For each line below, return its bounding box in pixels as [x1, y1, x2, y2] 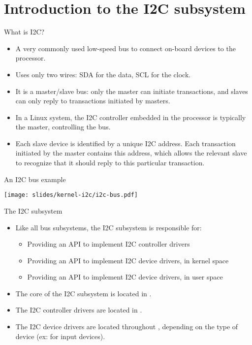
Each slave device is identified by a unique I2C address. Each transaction [15, 138, 236, 148]
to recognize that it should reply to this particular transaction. [15, 157, 205, 168]
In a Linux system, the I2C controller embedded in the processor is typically [15, 112, 246, 122]
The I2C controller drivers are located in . [15, 305, 142, 315]
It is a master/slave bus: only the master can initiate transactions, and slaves [15, 86, 248, 96]
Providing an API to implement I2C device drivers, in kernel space [27, 255, 229, 265]
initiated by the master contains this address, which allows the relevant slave [15, 148, 247, 158]
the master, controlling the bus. [15, 122, 111, 132]
